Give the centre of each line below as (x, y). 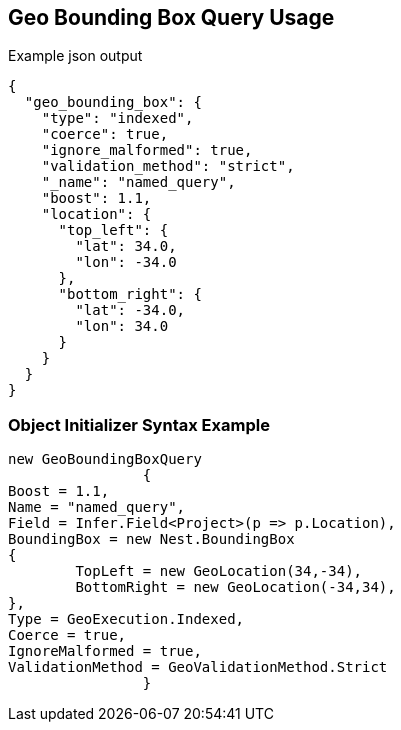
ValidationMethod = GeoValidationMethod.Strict (198, 667)
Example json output (75, 56)
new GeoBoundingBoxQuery (105, 459)
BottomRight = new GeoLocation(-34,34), (235, 587)
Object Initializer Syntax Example (139, 424)
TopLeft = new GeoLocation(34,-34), (219, 571)
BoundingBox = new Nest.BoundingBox (151, 539)
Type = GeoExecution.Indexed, (126, 619)
